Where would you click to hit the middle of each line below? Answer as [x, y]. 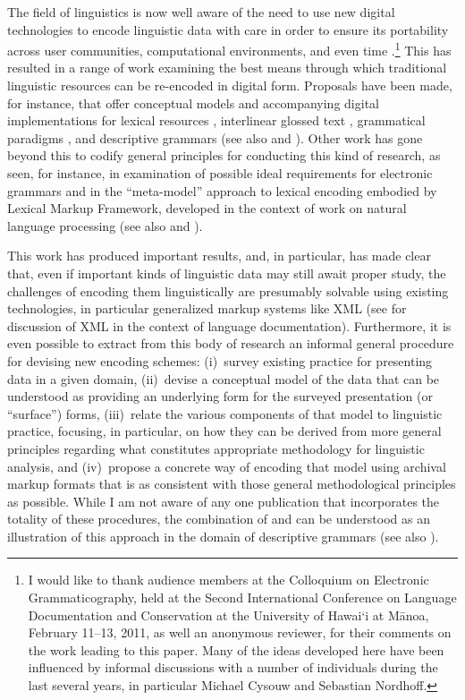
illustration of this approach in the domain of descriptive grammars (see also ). [223, 536]
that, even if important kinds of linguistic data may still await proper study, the [227, 273]
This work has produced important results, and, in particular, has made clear [219, 256]
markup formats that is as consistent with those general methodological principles [232, 484]
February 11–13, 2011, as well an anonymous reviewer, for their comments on [240, 632]
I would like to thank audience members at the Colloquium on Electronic [228, 580]
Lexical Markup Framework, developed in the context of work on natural [207, 208]
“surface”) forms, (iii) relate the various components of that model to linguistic [225, 413]
